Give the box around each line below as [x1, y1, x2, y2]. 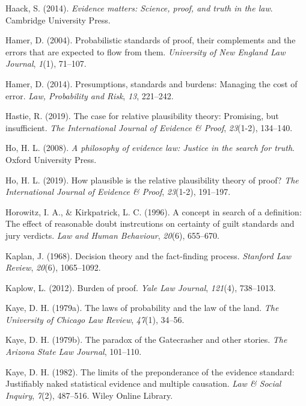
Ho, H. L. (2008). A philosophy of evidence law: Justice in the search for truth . [5, 141, 295, 154]
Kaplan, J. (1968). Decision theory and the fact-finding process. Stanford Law [5, 249, 292, 262]
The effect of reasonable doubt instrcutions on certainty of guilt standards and [5, 217, 295, 230]
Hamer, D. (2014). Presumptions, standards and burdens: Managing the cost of [5, 77, 298, 90]
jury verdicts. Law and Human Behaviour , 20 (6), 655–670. [5, 229, 219, 241]
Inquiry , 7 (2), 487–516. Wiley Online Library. [5, 389, 173, 401]
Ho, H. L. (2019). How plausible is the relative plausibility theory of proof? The [5, 173, 299, 186]
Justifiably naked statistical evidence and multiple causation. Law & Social [5, 377, 281, 390]
